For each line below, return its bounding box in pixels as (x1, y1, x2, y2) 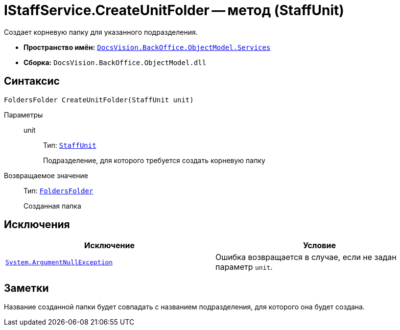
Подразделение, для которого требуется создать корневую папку (43, 156, 265, 165)
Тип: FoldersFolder (24, 186, 94, 195)
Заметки (4, 282, 49, 294)
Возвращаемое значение (4, 171, 88, 180)
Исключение (84, 240, 135, 251)
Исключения (4, 218, 70, 231)
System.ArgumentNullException (5, 258, 113, 266)
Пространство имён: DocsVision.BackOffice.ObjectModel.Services (24, 43, 271, 51)
